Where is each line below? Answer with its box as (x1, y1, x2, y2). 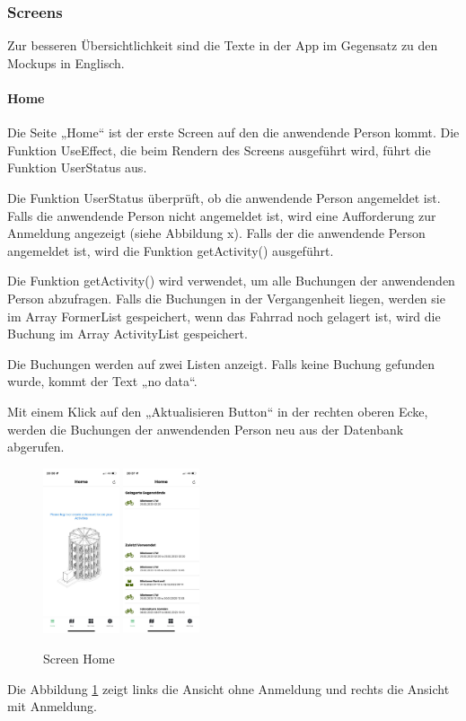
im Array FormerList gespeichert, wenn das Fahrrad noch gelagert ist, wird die (7, 306, 441, 325)
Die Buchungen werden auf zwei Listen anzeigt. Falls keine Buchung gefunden (7, 354, 435, 373)
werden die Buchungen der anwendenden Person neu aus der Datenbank (7, 419, 404, 438)
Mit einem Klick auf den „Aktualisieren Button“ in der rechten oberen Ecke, (7, 401, 428, 420)
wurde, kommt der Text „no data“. (7, 372, 198, 391)
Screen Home (43, 648, 115, 667)
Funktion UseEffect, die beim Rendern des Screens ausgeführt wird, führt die (7, 140, 431, 159)
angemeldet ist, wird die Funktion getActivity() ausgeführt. (7, 241, 334, 259)
